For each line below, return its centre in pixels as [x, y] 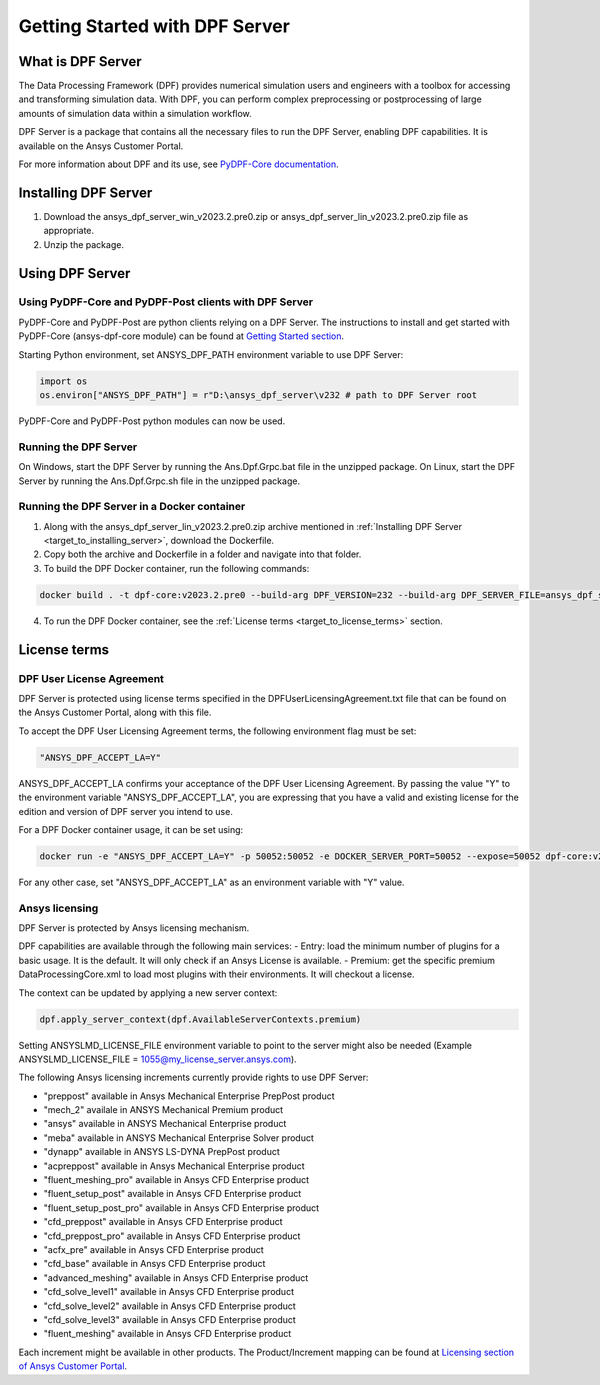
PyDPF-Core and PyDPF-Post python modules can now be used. [152, 421]
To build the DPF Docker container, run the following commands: [176, 568]
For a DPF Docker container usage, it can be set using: [131, 829]
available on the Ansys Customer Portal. [101, 146]
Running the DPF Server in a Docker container [132, 507]
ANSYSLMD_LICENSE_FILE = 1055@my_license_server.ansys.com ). [157, 1059]
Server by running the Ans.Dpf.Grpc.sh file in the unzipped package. [159, 481]
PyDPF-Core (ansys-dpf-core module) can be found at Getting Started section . [181, 336]
